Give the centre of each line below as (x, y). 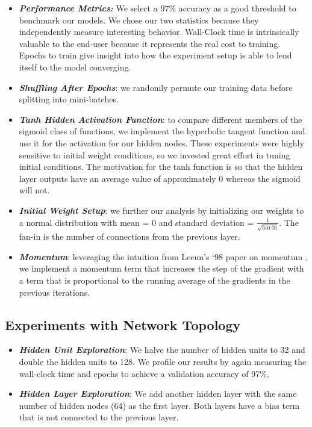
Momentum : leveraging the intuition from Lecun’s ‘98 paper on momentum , (163, 256)
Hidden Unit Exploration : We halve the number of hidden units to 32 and (162, 350)
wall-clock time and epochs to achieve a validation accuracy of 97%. (144, 373)
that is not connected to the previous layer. (99, 417)
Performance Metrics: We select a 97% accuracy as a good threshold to (158, 8)
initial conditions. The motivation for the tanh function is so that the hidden (161, 167)
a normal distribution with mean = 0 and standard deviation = (136, 222)
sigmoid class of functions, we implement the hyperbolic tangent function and (162, 131)
